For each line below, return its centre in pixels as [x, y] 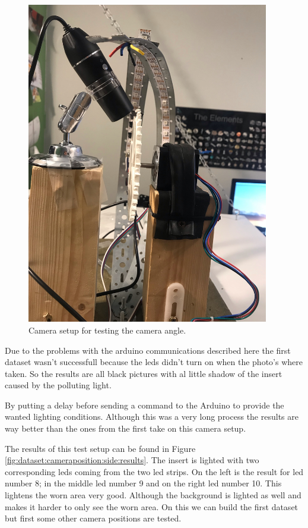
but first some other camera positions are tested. [93, 518]
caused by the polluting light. [58, 385]
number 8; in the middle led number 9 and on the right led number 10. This [143, 483]
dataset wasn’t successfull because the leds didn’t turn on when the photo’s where [154, 362]
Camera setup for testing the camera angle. [107, 330]
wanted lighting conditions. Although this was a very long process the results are [152, 417]
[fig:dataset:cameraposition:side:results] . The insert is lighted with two [132, 460]
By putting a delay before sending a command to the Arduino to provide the [145, 405]
